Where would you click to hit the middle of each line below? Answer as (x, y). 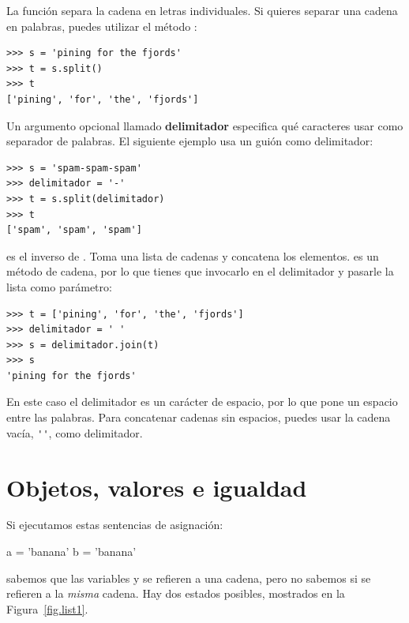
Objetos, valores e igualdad (157, 487)
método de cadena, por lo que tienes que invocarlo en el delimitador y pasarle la (200, 271)
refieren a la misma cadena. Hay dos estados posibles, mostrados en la (176, 593)
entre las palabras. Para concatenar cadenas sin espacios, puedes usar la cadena (199, 417)
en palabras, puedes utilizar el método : (102, 26)
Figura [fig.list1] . (47, 608)
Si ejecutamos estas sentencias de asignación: (115, 525)
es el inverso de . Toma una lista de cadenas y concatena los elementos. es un (193, 255)
